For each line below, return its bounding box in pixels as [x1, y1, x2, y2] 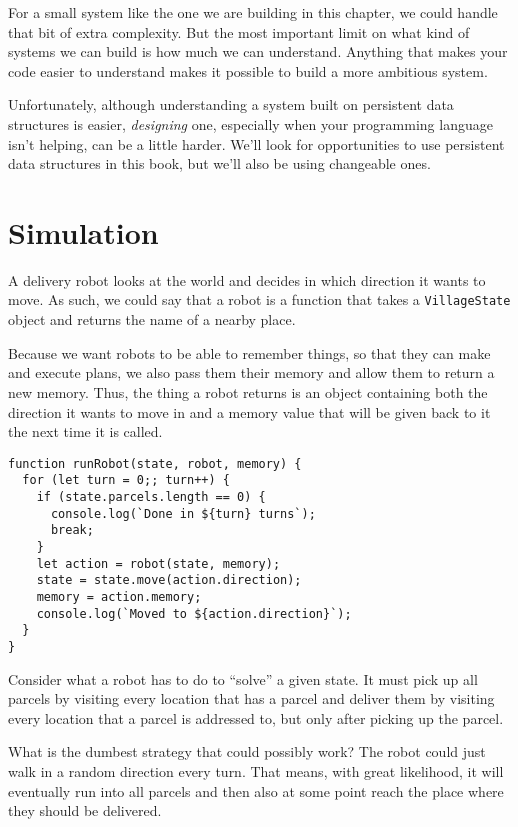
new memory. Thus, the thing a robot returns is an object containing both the [8, 381, 488, 402]
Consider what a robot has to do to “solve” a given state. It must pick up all [8, 668, 478, 689]
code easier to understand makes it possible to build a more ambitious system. [8, 60, 488, 81]
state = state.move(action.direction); [36, 573, 302, 588]
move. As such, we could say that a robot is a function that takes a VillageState [8, 289, 511, 310]
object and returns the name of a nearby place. [8, 309, 296, 330]
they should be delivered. [8, 800, 162, 821]
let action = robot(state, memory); [36, 556, 281, 571]
